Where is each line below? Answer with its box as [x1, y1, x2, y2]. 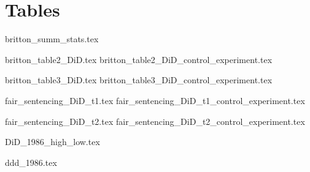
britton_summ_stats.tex [5, 32, 99, 45]
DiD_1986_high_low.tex [5, 135, 100, 148]
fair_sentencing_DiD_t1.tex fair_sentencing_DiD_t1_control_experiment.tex [5, 94, 305, 107]
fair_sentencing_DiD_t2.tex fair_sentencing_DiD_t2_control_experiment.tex [5, 114, 305, 127]
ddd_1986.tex [5, 155, 57, 168]
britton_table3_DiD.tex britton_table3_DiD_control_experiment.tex [5, 73, 273, 86]
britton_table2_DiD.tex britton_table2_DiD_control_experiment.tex [5, 53, 273, 65]
